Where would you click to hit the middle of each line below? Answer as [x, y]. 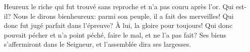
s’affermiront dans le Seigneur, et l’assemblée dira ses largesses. [98, 44]
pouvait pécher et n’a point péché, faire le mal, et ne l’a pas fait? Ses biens [115, 34]
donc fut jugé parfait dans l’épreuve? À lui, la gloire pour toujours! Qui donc [118, 25]
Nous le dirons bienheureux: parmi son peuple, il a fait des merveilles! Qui [124, 16]
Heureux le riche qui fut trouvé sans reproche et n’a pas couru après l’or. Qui [119, 6]
